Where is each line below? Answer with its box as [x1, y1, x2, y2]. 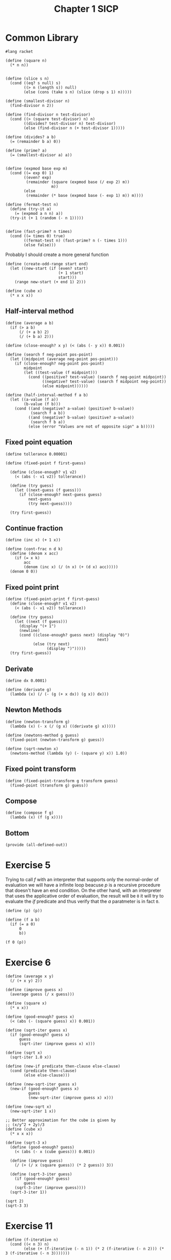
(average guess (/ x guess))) [10, 992, 74, 997]
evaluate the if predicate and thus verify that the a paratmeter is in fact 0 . [5, 898, 160, 905]
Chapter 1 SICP [53, 3, 119, 15]
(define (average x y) [5, 974, 54, 979]
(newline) [18, 628, 40, 633]
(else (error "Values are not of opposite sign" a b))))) [28, 424, 155, 429]
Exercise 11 [5, 1220, 53, 1232]
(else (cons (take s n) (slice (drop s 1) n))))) [24, 89, 132, 95]
